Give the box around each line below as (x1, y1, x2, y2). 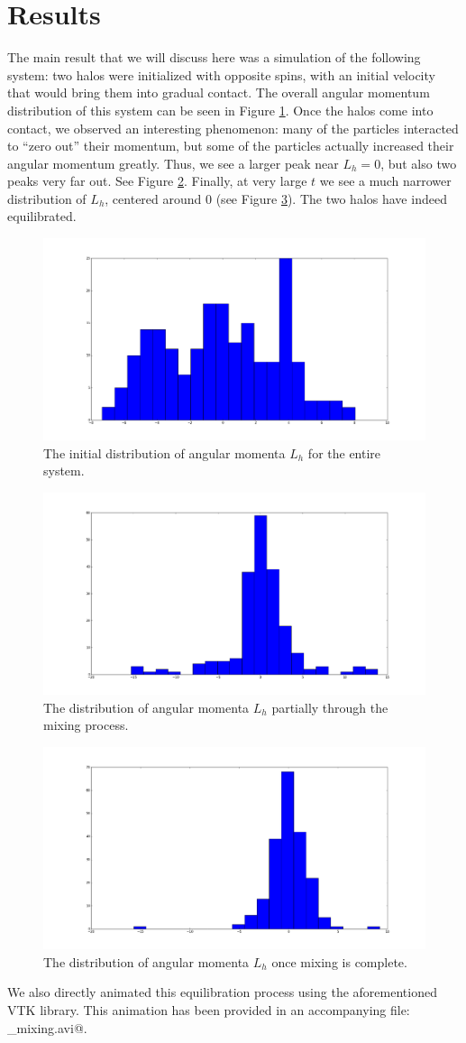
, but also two (380, 153, 457, 172)
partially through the (271, 697, 388, 716)
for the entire (307, 443, 381, 462)
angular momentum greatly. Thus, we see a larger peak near (7, 153, 339, 172)
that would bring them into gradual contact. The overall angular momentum (7, 83, 430, 102)
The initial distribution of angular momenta (43, 443, 286, 462)
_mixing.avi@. (7, 1018, 87, 1037)
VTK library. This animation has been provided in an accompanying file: (7, 1001, 410, 1020)
